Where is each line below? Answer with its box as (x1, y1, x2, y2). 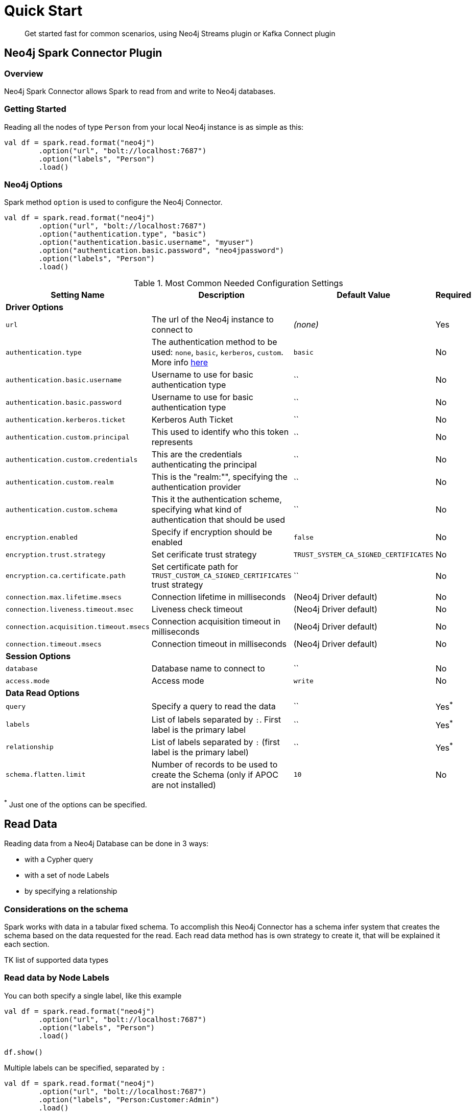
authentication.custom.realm (6, 478, 114, 486)
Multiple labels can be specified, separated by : (4, 1063, 165, 1072)
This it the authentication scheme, (151, 494, 282, 505)
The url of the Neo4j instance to (151, 314, 274, 325)
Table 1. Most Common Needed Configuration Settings (134, 278, 343, 289)
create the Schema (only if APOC (151, 769, 278, 780)
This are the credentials (151, 449, 242, 460)
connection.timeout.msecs (6, 640, 102, 648)
